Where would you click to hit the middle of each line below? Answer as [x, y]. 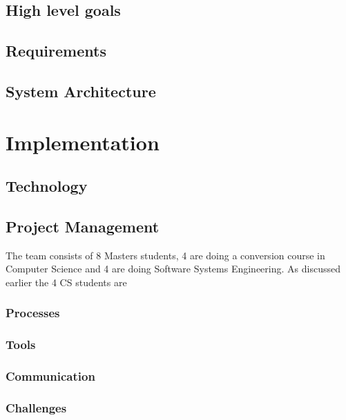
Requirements [56, 51]
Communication [50, 376]
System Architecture [81, 91]
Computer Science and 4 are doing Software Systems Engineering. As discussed [173, 269]
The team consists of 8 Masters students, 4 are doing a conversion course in [165, 255]
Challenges [36, 407]
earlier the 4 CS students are [66, 282]
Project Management [83, 226]
